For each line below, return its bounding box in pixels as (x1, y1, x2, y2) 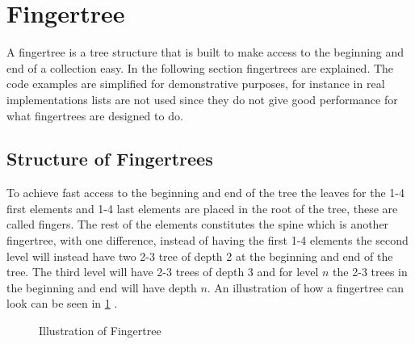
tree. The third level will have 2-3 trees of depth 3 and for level (6, 263, 319, 280)
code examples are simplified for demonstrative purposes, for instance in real (6, 75, 385, 92)
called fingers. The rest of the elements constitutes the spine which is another (6, 216, 389, 233)
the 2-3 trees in (333, 263, 408, 280)
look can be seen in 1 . (6, 295, 118, 312)
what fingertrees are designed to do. (6, 107, 183, 124)
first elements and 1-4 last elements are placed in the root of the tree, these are (6, 199, 398, 216)
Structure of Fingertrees (6, 146, 213, 171)
